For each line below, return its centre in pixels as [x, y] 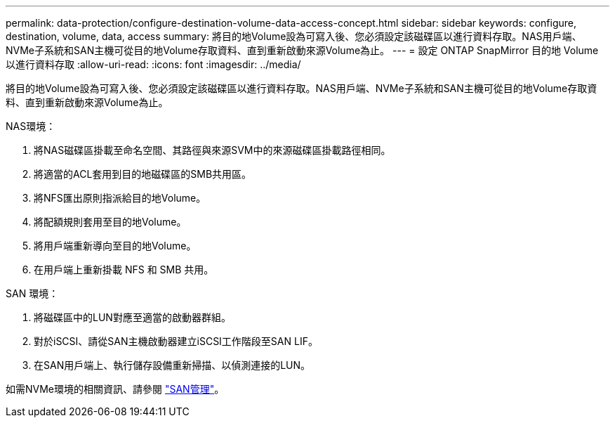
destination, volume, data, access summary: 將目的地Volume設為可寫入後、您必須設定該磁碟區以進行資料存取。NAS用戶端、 [294, 36]
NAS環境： [31, 126]
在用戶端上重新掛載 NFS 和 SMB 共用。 [124, 269]
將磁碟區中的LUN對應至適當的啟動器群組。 [132, 317]
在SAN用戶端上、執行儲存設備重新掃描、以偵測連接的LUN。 [172, 365]
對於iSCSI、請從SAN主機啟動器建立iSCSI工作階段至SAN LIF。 [176, 341]
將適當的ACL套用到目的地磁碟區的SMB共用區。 [143, 174]
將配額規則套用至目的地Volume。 [110, 222]
